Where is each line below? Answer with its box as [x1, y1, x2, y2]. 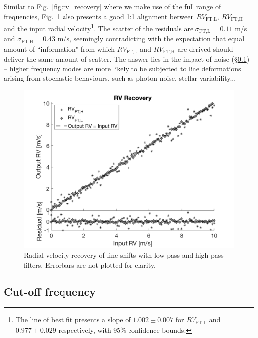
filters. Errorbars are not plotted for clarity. [24, 259, 156, 270]
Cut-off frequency [4, 283, 96, 299]
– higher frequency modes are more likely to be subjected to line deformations [4, 63, 241, 73]
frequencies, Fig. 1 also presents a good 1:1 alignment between [4, 11, 194, 21]
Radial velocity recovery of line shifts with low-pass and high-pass [24, 250, 224, 260]
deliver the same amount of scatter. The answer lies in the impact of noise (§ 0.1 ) [4, 54, 250, 64]
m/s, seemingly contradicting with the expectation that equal [57, 33, 245, 44]
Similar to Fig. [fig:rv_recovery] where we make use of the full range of [4, 1, 221, 11]
